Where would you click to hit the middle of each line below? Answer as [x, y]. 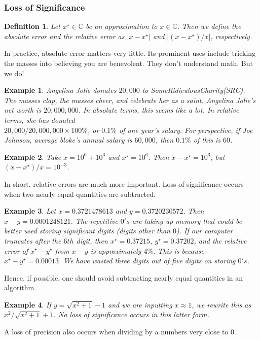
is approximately [116, 250]
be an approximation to [122, 26]
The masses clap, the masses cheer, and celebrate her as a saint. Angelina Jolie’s [130, 100]
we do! [14, 73]
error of [16, 250]
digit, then [92, 240]
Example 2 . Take [33, 157]
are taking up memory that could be [187, 220]
